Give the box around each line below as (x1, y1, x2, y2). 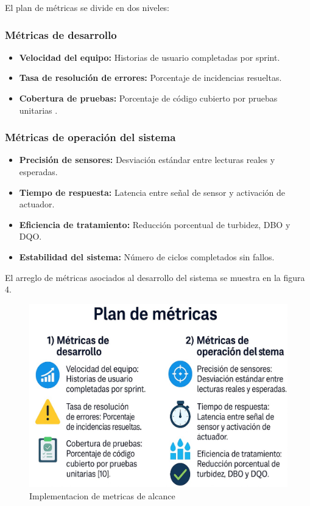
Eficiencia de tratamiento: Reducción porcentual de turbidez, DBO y (19, 218, 291, 230)
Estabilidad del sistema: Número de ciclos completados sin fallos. (19, 250, 275, 263)
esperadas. (19, 165, 58, 178)
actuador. (19, 198, 55, 210)
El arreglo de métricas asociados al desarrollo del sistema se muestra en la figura (5, 271, 305, 283)
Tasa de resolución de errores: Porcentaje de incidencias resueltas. (19, 71, 282, 84)
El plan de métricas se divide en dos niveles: (5, 1, 170, 13)
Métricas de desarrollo (5, 27, 117, 42)
